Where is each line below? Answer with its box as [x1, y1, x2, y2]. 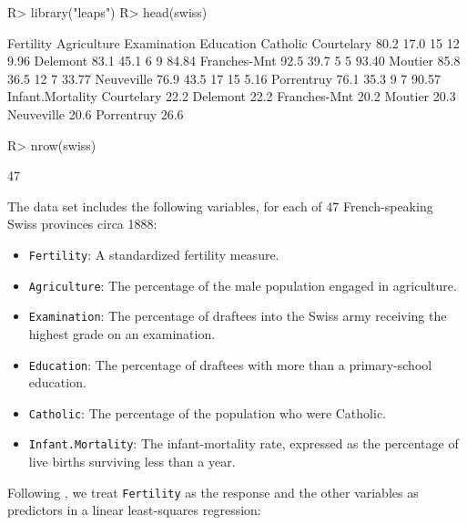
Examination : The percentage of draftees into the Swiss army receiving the [28, 306, 447, 325]
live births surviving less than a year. [28, 452, 236, 471]
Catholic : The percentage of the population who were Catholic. [28, 403, 386, 422]
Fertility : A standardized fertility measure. [28, 244, 279, 263]
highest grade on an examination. [28, 324, 216, 343]
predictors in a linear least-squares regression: [7, 500, 261, 520]
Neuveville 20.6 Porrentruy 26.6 [7, 104, 184, 123]
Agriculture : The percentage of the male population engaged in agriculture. [28, 275, 457, 294]
